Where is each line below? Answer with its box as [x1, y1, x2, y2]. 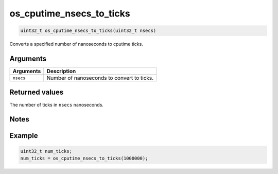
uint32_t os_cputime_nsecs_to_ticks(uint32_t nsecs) [20, 28, 157, 33]
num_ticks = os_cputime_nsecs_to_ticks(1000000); [20, 155, 148, 161]
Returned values [9, 88, 64, 97]
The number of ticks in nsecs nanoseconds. [9, 101, 104, 108]
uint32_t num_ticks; [20, 148, 72, 154]
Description [46, 67, 76, 75]
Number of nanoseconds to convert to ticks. [46, 75, 154, 82]
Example [9, 131, 38, 140]
